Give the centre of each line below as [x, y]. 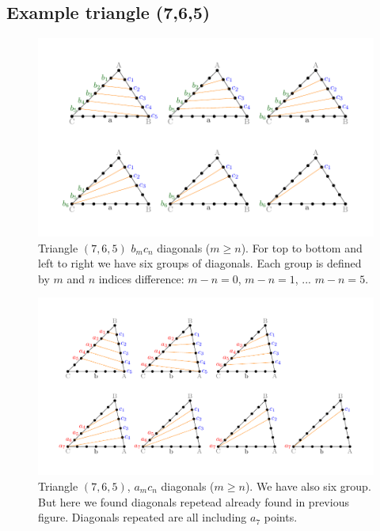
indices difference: [141, 278]
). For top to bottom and [302, 247]
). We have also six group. [308, 486]
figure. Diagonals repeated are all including [142, 517]
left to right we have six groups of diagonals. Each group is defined [200, 263]
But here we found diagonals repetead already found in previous [194, 501]
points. [281, 517]
